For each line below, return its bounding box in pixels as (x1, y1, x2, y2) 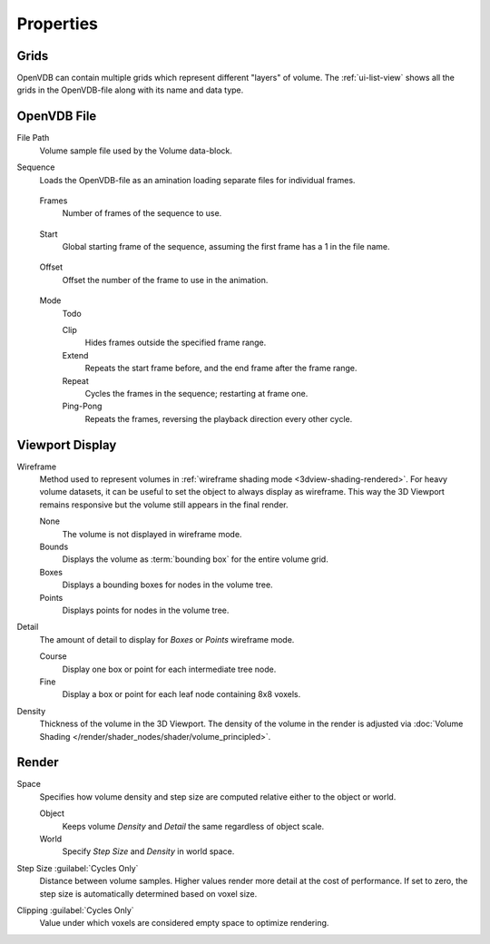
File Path (16, 133, 50, 143)
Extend (62, 349, 89, 360)
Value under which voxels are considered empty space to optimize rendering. (39, 918, 329, 929)
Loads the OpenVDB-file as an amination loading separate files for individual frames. (39, 174, 356, 185)
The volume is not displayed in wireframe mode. (62, 528, 242, 539)
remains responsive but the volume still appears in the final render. (39, 499, 289, 510)
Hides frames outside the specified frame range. (84, 337, 267, 349)
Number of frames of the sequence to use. (62, 208, 222, 219)
